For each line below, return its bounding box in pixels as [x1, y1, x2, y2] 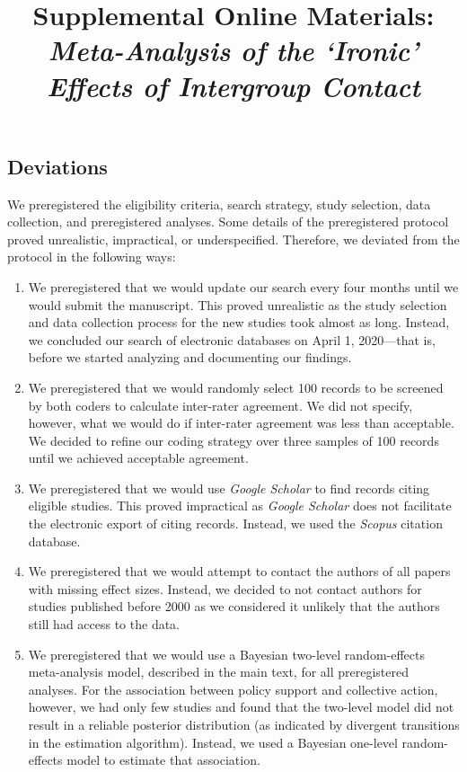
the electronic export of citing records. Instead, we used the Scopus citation [28, 514, 443, 533]
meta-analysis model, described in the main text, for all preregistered [28, 662, 410, 681]
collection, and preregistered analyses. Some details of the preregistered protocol [7, 212, 449, 231]
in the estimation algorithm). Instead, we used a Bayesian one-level [28, 732, 398, 751]
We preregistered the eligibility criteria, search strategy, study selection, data [7, 194, 431, 213]
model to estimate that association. [66, 750, 260, 769]
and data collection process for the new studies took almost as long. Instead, [28, 313, 450, 332]
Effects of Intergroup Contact [47, 67, 420, 104]
